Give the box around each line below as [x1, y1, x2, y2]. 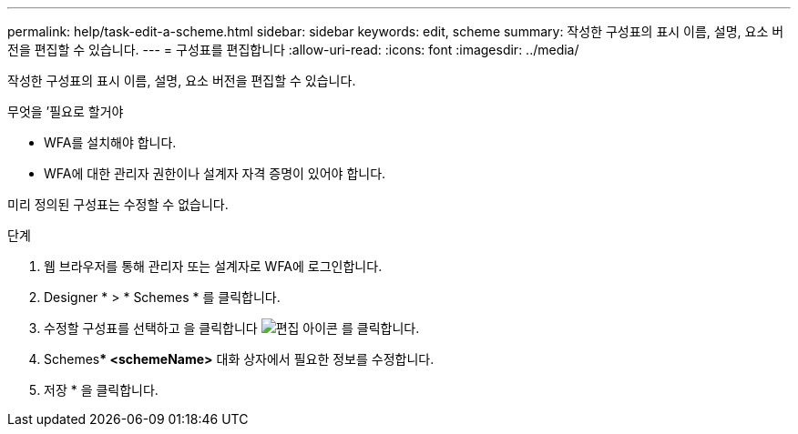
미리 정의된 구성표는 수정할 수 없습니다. [7, 197, 229, 212]
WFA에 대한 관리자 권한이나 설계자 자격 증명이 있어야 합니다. [44, 166, 386, 181]
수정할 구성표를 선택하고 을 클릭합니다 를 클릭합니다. [44, 320, 420, 336]
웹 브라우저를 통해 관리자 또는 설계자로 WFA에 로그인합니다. [44, 258, 383, 274]
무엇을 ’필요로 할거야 [7, 104, 124, 119]
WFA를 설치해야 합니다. [44, 135, 177, 150]
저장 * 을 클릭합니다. [44, 382, 159, 398]
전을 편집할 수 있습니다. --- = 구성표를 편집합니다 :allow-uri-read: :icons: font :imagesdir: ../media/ [7, 42, 579, 57]
